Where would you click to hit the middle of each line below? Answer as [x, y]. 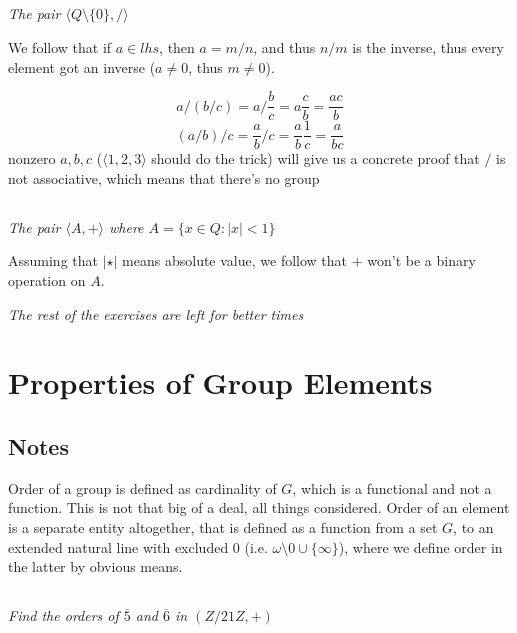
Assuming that [53, 260]
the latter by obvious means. [95, 566]
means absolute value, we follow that [235, 260]
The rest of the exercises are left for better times [156, 313]
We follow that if [60, 46]
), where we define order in [420, 546]
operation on [47, 280]
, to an [473, 527]
